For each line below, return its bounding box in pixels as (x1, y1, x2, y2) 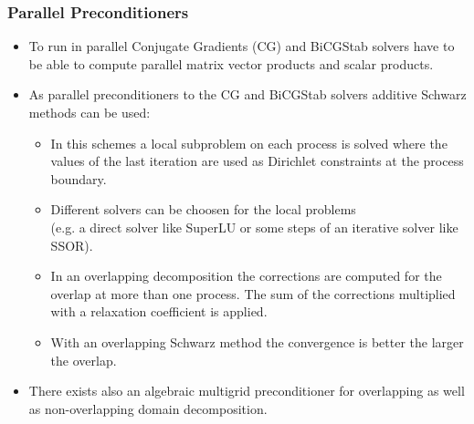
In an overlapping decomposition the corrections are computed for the (50, 266, 442, 285)
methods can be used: (28, 103, 151, 121)
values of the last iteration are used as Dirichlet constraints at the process (50, 151, 464, 171)
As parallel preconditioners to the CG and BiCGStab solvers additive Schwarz (28, 85, 467, 104)
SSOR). (50, 235, 93, 254)
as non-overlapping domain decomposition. (28, 398, 268, 418)
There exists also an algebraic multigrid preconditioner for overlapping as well (28, 381, 465, 400)
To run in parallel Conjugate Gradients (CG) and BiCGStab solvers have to (28, 36, 455, 56)
